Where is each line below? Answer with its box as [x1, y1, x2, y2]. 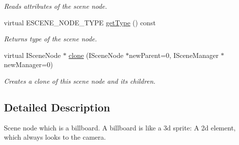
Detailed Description [4, 99, 110, 114]
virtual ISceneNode [4, 50, 61, 60]
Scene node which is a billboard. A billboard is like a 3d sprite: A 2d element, [4, 122, 236, 132]
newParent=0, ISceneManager [129, 50, 219, 60]
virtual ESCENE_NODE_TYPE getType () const [4, 17, 156, 27]
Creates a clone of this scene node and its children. [4, 75, 156, 86]
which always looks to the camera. [4, 132, 106, 142]
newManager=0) [4, 59, 53, 70]
